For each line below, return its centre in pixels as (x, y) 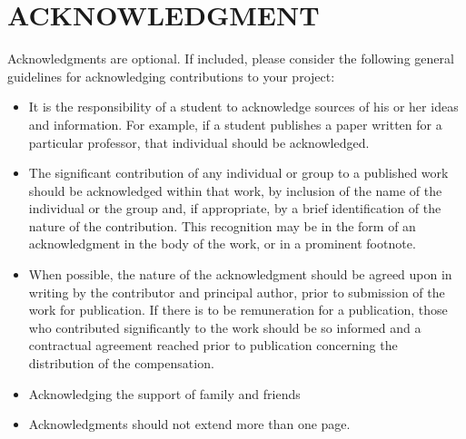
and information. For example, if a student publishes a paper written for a (235, 124)
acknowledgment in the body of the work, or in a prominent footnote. (222, 244)
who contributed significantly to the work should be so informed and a (225, 327)
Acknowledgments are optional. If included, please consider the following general (231, 59)
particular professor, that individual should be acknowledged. (199, 142)
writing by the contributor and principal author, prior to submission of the (237, 292)
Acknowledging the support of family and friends (164, 393)
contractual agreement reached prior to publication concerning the (213, 345)
